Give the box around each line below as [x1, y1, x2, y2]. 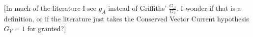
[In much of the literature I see [4, 3, 96, 13]
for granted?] [27, 23, 66, 33]
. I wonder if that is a [176, 3, 241, 13]
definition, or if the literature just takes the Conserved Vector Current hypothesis [4, 14, 249, 24]
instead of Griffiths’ [108, 3, 167, 13]
